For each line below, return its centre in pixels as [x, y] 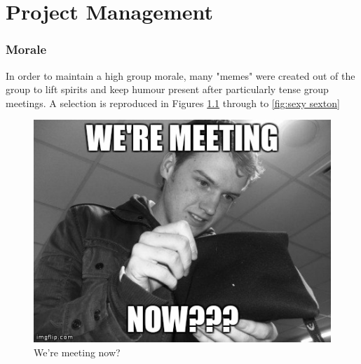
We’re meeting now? [77, 352]
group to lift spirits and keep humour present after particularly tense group [167, 89]
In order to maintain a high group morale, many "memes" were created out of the [180, 75]
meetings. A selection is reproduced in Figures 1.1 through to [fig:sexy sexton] [173, 103]
